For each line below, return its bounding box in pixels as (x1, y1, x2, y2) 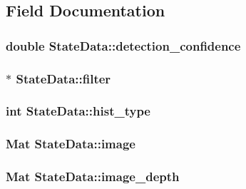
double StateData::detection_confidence (6, 36, 241, 54)
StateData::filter (16, 69, 111, 87)
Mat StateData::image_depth (6, 168, 180, 185)
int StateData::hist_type (6, 102, 150, 120)
